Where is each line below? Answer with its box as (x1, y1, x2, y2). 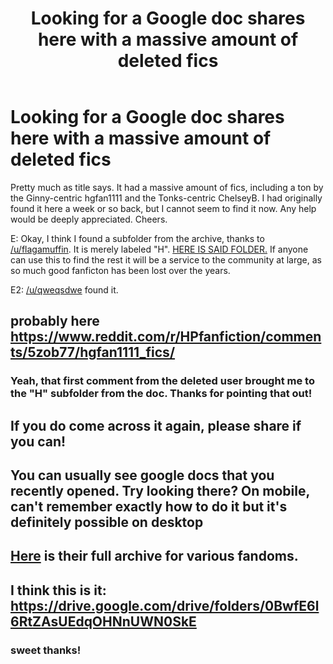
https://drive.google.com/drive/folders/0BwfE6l (10, 597, 320, 614)
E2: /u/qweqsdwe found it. (10, 283, 119, 296)
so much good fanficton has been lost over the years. (10, 264, 231, 276)
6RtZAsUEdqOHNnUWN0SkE (10, 613, 197, 630)
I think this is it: (10, 582, 107, 599)
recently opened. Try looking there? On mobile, (10, 483, 310, 500)
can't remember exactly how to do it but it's (10, 498, 288, 516)
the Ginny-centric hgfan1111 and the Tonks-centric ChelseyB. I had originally (10, 192, 323, 204)
